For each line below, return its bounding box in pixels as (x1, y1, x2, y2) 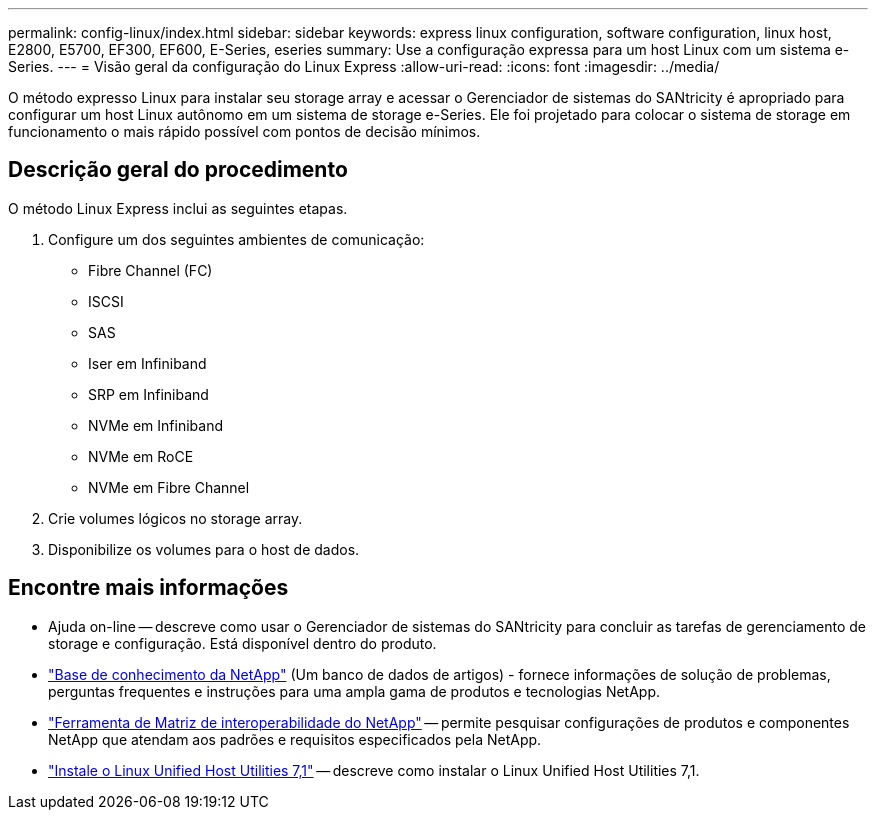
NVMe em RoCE (88, 447, 194, 465)
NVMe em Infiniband (88, 416, 223, 434)
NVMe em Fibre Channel (88, 478, 250, 496)
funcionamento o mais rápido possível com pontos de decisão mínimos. (8, 123, 481, 140)
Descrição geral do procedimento (8, 157, 348, 183)
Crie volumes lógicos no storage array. (48, 509, 303, 527)
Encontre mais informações (8, 575, 289, 601)
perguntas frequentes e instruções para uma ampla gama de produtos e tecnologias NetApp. (48, 682, 661, 700)
